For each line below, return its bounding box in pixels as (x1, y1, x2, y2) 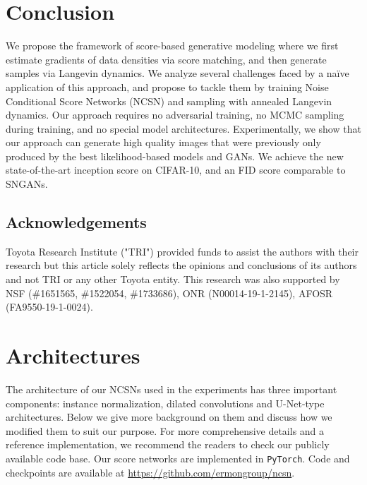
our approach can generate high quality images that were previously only (6, 135, 321, 150)
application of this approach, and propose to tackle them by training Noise (6, 79, 329, 94)
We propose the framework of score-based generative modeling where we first (6, 38, 339, 53)
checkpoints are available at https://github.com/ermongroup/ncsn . (6, 465, 295, 479)
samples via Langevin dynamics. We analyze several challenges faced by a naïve (6, 66, 349, 80)
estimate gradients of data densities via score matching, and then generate (6, 52, 327, 66)
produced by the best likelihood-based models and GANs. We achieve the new (6, 148, 344, 163)
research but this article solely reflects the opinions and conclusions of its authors (6, 258, 357, 273)
